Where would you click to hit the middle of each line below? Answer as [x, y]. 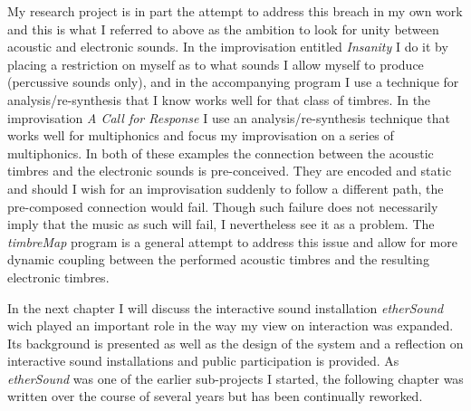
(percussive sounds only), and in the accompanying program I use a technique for [233, 82]
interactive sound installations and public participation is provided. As [203, 361]
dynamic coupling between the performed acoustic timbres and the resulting [218, 259]
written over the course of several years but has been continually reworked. [215, 396]
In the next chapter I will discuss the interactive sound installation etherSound [226, 307]
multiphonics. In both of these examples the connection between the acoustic [221, 153]
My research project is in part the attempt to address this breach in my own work [235, 11]
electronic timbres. [58, 277]
